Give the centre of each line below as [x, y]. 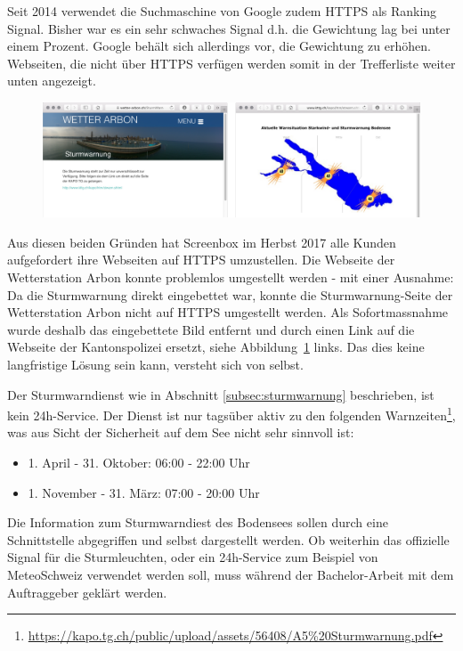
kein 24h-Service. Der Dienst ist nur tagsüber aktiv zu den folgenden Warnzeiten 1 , [231, 414]
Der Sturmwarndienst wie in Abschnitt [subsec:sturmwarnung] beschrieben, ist [221, 394]
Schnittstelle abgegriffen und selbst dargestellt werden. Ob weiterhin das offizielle [228, 539]
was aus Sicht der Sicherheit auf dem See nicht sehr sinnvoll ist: [181, 432]
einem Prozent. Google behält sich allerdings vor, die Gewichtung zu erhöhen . [219, 46]
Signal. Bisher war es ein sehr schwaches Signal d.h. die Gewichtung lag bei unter [229, 28]
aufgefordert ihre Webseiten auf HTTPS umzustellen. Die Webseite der [201, 260]
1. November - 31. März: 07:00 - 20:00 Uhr [144, 492]
